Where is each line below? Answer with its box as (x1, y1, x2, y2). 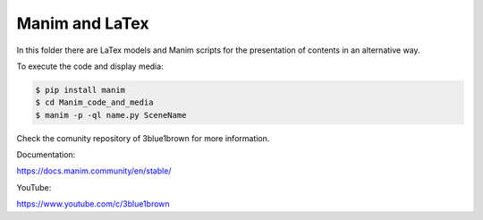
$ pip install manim (35, 85, 125, 95)
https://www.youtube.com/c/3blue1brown (16, 199, 170, 209)
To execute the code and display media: (16, 61, 165, 72)
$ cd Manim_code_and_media (35, 97, 154, 107)
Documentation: (16, 149, 76, 160)
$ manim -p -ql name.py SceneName (35, 110, 187, 120)
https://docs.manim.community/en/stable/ (16, 165, 172, 176)
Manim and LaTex (16, 13, 149, 33)
